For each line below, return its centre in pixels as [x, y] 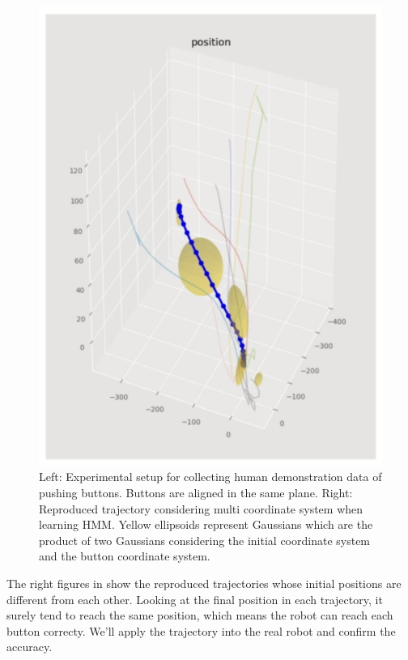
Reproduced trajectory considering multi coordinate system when [201, 508]
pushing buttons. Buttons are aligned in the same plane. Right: [196, 492]
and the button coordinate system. [125, 556]
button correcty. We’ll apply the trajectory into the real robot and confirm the [201, 630]
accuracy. [30, 647]
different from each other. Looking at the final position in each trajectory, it [195, 599]
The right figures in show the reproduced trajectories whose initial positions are [204, 583]
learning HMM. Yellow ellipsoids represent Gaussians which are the [206, 524]
